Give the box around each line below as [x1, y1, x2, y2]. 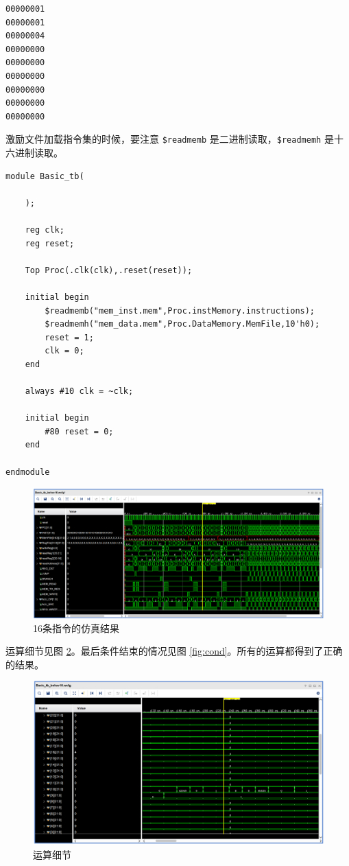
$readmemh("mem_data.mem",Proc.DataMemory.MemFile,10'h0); [45, 319, 320, 329]
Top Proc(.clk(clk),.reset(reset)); [25, 265, 193, 275]
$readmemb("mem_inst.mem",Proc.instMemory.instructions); [45, 305, 315, 316]
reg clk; [25, 224, 64, 235]
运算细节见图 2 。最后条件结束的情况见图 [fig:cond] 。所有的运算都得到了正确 [5, 644, 343, 658]
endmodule [5, 467, 50, 477]
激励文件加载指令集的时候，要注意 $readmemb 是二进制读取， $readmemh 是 [5, 132, 334, 146]
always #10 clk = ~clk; [25, 386, 134, 397]
